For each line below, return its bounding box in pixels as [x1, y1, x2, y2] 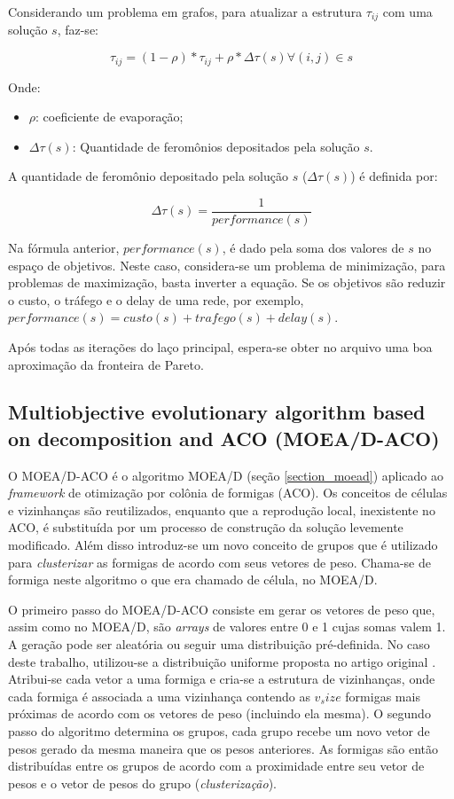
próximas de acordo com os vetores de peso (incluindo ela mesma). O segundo [8, 704, 431, 723]
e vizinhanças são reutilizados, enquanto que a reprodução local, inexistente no [8, 500, 435, 519]
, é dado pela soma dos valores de [222, 238, 404, 256]
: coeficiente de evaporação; [35, 107, 184, 126]
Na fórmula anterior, [8, 238, 120, 256]
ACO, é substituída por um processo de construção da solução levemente [8, 518, 403, 537]
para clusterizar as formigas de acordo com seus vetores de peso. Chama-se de [8, 552, 431, 571]
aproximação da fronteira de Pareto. [8, 355, 204, 373]
